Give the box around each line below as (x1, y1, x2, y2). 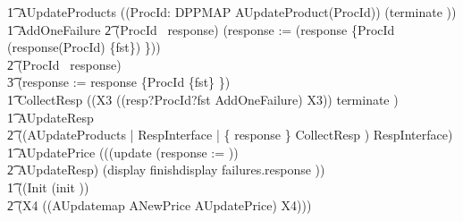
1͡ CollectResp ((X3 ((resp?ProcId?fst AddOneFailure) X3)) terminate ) (7, 89, 399, 108)
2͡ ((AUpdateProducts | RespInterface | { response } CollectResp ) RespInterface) (7, 125, 453, 144)
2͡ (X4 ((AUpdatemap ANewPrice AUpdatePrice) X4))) (7, 195, 312, 214)
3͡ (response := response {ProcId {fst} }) (7, 72, 231, 91)
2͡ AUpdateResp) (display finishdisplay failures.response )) (7, 160, 325, 179)
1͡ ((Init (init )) (7, 177, 89, 196)
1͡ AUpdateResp (7, 107, 94, 126)
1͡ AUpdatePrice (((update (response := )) (7, 142, 239, 161)
